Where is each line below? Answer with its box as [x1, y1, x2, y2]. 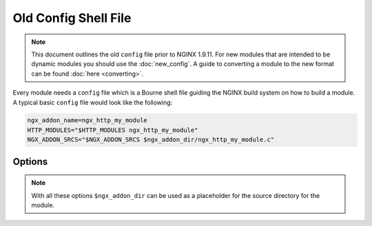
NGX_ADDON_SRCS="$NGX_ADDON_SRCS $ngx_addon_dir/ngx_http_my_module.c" [27, 136, 275, 144]
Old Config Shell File [12, 10, 132, 25]
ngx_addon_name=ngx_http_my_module [27, 117, 147, 124]
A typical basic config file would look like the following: [12, 98, 173, 106]
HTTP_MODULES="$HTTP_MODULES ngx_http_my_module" [27, 126, 198, 134]
